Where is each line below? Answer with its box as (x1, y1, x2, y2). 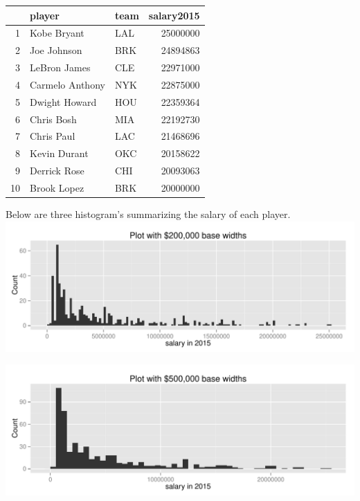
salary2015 (148, 8, 200, 22)
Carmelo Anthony (30, 77, 105, 91)
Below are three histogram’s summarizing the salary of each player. (6, 207, 291, 221)
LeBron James (30, 60, 91, 75)
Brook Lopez (30, 180, 84, 194)
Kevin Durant (30, 146, 89, 161)
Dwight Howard (30, 94, 97, 109)
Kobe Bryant (30, 26, 84, 40)
